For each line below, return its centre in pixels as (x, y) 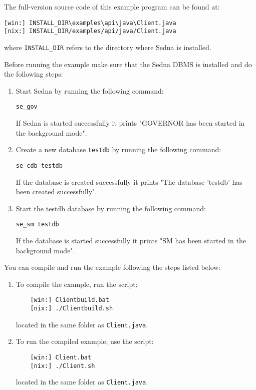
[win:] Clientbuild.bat (70, 300)
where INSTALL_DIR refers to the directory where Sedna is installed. (108, 47)
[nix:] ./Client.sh (63, 366)
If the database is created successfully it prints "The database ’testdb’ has (129, 181)
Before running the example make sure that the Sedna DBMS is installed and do (128, 64)
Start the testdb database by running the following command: (111, 208)
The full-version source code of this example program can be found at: (112, 7)
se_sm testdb (37, 225)
